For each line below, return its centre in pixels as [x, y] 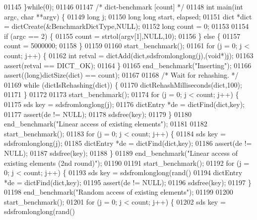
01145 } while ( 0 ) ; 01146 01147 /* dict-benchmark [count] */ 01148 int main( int [124, 6]
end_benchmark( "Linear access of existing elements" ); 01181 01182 [106, 124]
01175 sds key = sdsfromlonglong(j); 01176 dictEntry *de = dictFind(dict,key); [124, 104]
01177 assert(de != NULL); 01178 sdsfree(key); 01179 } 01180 [98, 114]
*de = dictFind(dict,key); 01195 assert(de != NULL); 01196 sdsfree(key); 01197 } [128, 182]
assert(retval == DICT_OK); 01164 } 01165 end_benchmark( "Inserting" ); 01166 [128, 65]
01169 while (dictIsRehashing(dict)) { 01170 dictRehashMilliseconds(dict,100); [123, 84]
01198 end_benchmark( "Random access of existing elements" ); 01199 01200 [119, 192]
